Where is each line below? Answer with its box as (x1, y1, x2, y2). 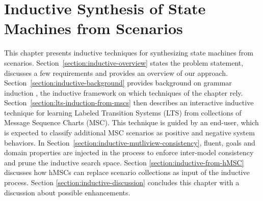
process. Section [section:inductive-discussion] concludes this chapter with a (4, 177, 240, 188)
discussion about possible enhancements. (4, 187, 130, 197)
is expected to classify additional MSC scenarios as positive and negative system (4, 127, 255, 138)
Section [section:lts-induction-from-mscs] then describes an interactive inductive (4, 97, 254, 108)
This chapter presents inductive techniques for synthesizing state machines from (4, 47, 253, 58)
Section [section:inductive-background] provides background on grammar (4, 77, 232, 88)
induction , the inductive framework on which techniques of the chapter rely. (4, 87, 243, 98)
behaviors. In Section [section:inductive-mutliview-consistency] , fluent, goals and (4, 137, 255, 148)
